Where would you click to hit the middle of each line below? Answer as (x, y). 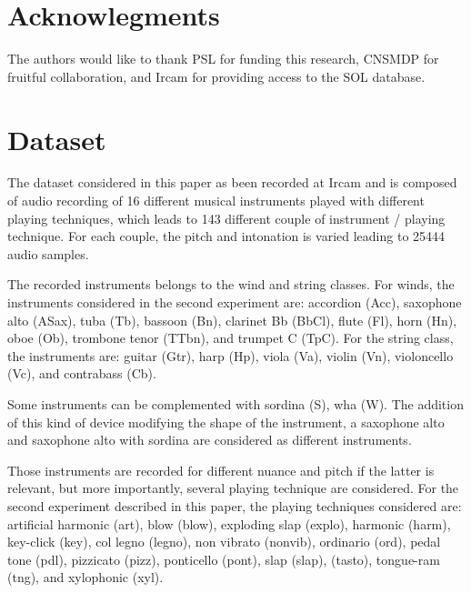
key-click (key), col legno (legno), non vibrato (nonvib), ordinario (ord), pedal (224, 542)
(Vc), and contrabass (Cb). (82, 373)
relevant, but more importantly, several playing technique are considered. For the (233, 488)
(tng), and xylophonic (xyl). (85, 577)
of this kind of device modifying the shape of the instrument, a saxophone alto (226, 422)
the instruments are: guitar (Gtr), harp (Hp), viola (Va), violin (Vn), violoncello (230, 355)
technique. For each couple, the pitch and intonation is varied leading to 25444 (226, 236)
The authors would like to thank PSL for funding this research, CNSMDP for (223, 59)
